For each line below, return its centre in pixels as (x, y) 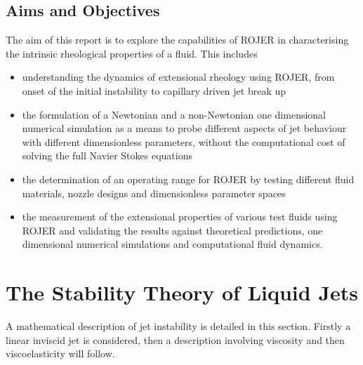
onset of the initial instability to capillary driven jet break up (154, 90)
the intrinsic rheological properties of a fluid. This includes (132, 53)
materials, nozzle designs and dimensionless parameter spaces (154, 193)
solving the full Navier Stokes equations (107, 155)
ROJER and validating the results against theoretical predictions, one (172, 230)
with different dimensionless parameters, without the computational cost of (184, 141)
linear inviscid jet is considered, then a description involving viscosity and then (175, 339)
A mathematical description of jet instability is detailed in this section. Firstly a (178, 326)
